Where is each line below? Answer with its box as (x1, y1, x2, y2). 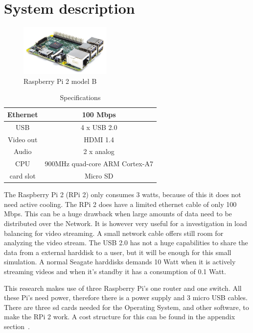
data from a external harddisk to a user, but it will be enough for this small (4, 247, 231, 257)
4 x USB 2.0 (80, 122, 117, 132)
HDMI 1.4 (84, 134, 114, 144)
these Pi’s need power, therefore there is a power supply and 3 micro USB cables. (4, 292, 248, 303)
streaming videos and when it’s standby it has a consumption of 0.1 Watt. (4, 266, 226, 277)
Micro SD (84, 171, 114, 181)
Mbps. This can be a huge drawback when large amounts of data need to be (4, 208, 232, 219)
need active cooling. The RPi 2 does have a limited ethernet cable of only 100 (4, 199, 237, 209)
